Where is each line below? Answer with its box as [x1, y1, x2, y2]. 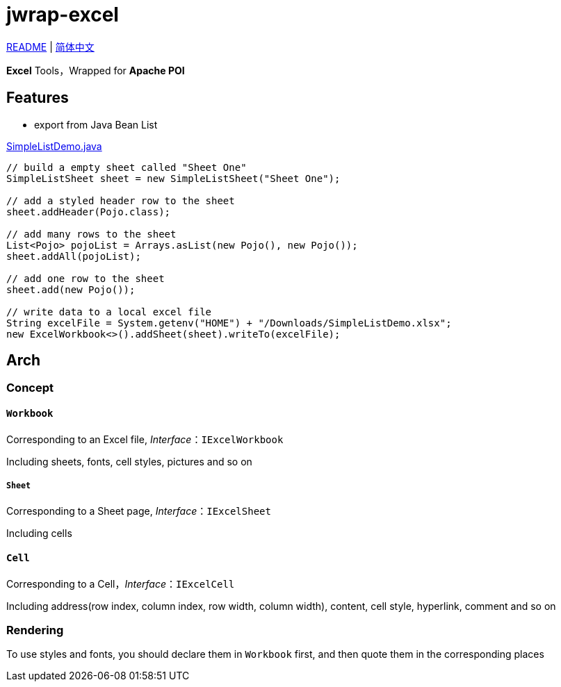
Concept [6, 381, 54, 395]
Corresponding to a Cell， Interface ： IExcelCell [6, 577, 235, 590]
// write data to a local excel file [6, 306, 212, 317]
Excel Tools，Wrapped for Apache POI [6, 64, 185, 76]
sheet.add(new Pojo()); [6, 283, 136, 295]
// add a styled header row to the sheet [6, 194, 235, 206]
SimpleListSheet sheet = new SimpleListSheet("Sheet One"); [6, 172, 341, 184]
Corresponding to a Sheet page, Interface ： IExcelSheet [6, 505, 271, 518]
